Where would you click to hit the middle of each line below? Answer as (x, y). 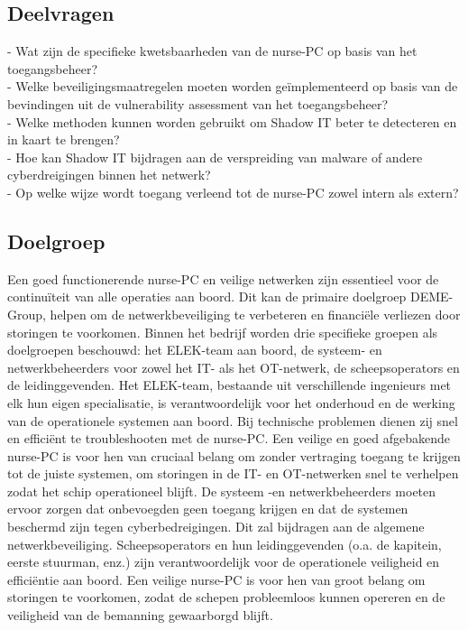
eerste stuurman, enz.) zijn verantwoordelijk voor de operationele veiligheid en (224, 562)
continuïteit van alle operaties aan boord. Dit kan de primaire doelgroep (207, 296)
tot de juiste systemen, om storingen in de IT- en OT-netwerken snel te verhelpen (233, 473)
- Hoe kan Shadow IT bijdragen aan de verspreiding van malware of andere (215, 157)
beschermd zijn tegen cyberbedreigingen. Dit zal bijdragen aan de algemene (216, 527)
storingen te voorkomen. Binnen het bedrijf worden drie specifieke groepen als (223, 332)
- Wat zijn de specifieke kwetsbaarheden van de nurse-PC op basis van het (212, 51)
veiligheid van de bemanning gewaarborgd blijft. (140, 615)
